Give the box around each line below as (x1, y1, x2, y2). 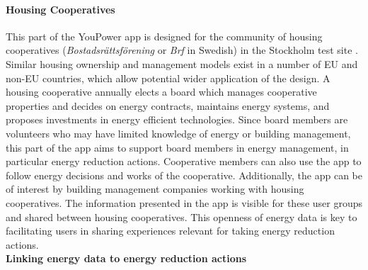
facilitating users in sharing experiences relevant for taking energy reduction (6, 223, 335, 238)
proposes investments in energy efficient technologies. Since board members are (6, 112, 348, 127)
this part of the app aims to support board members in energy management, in (6, 140, 349, 154)
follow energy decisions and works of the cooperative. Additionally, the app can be (6, 167, 362, 182)
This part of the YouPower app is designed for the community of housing (6, 28, 323, 43)
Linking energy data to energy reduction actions (6, 251, 247, 266)
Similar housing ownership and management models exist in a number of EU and (6, 56, 358, 71)
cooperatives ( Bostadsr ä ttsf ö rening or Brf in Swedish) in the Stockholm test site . (6, 43, 358, 57)
